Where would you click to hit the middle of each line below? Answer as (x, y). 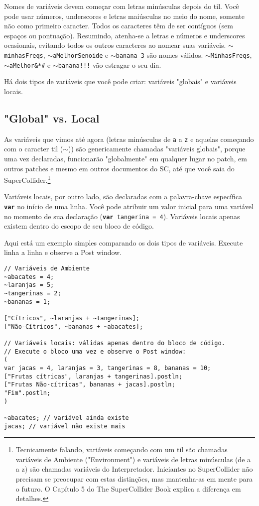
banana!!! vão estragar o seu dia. (110, 64)
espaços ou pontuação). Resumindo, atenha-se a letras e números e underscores (125, 35)
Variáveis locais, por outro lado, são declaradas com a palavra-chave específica (123, 196)
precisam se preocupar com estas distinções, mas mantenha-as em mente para (134, 478)
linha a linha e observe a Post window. (63, 252)
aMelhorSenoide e (81, 55)
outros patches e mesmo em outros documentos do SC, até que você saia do (119, 168)
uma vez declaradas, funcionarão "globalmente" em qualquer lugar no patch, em (126, 158)
